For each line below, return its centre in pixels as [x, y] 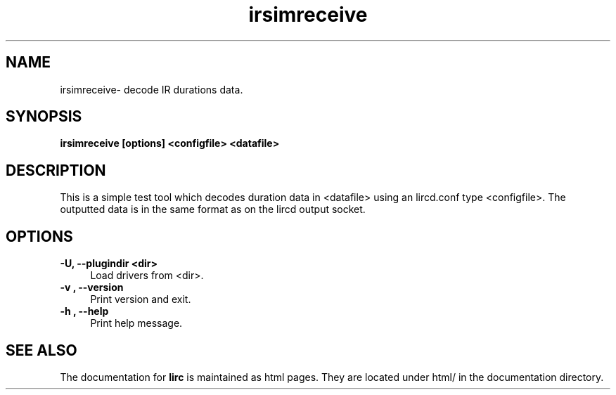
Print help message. [136, 323]
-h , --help [84, 311]
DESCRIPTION [56, 170]
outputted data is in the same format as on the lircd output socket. [213, 209]
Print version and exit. [141, 299]
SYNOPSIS [44, 117]
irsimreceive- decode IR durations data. [152, 89]
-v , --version [92, 287]
